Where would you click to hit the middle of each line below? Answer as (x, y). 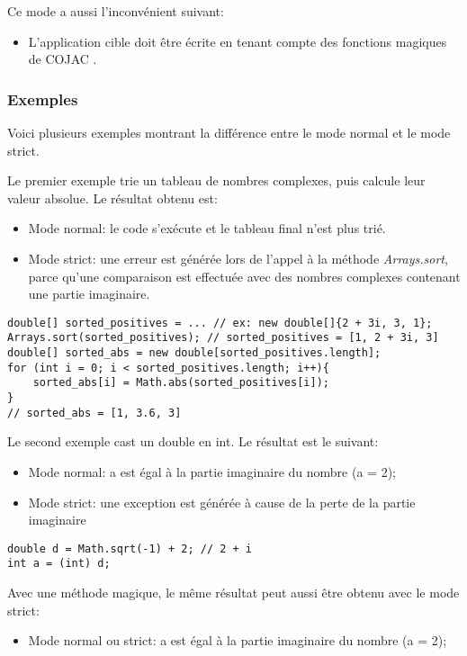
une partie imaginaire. (89, 294)
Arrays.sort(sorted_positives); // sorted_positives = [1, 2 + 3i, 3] (223, 338)
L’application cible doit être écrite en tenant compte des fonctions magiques (238, 41)
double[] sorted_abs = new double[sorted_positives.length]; (194, 353)
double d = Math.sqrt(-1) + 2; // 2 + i (130, 548)
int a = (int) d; (59, 564)
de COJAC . (63, 59)
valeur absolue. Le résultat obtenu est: (112, 198)
